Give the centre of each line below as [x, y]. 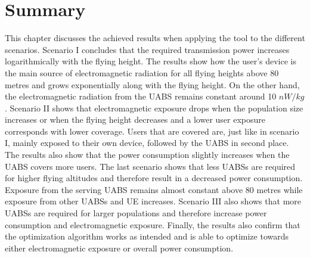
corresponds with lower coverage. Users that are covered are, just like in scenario [152, 131]
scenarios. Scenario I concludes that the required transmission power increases [147, 49]
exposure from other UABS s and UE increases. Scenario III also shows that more [153, 201]
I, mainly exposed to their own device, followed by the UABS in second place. [147, 143]
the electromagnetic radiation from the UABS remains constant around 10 [141, 96]
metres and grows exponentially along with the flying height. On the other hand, [152, 84]
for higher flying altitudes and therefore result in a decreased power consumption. [154, 178]
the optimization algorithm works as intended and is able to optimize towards [147, 236]
